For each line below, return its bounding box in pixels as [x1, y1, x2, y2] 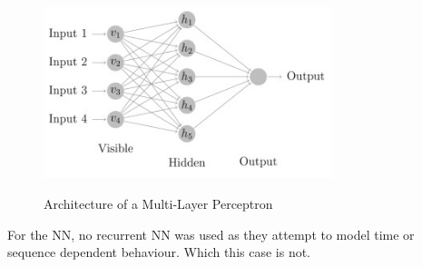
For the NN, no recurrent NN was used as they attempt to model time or [7, 224, 415, 243]
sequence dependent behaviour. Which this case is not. [7, 242, 311, 262]
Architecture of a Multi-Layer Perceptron [44, 194, 273, 213]
